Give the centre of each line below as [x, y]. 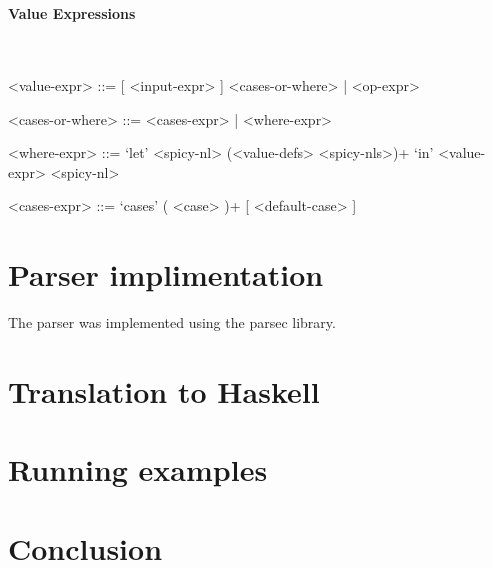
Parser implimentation [166, 274]
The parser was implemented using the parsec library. [172, 322]
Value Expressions [72, 13]
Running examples [138, 469]
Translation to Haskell [164, 390]
